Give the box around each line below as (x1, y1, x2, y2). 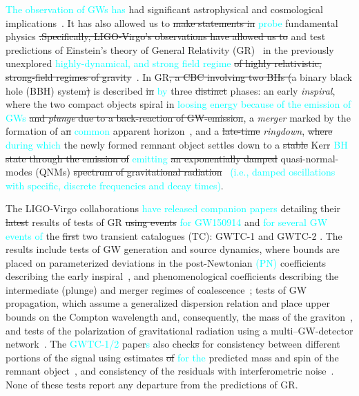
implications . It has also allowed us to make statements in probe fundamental (6, 15, 338, 30)
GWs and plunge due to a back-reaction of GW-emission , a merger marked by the (6, 110, 351, 124)
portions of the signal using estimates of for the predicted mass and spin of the (6, 350, 339, 364)
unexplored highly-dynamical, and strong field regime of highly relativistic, (6, 56, 322, 70)
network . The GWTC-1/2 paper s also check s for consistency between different (6, 337, 340, 351)
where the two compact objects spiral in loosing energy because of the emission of (6, 97, 351, 111)
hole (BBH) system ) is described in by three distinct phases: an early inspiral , (6, 83, 336, 97)
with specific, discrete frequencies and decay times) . (6, 178, 224, 192)
